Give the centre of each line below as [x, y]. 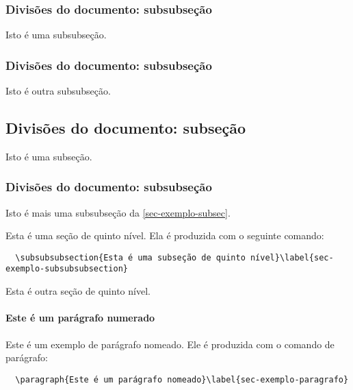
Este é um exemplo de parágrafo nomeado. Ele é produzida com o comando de [170, 344]
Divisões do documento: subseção [126, 128]
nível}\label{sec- [292, 257]
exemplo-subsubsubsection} [67, 269]
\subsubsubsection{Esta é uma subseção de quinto [130, 257]
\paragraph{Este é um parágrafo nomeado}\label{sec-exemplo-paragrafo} [182, 379]
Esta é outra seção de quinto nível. [78, 291]
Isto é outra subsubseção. [58, 91]
